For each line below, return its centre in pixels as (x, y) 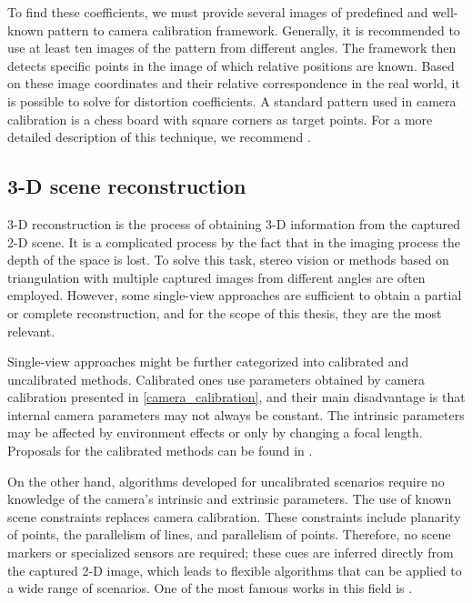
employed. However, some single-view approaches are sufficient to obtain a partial (235, 295)
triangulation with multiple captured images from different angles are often (216, 277)
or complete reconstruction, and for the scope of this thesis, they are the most (225, 312)
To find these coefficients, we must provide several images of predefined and (218, 12)
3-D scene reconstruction (127, 186)
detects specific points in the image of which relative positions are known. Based (231, 65)
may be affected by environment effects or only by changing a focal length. (215, 432)
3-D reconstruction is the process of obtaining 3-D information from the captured (234, 223)
